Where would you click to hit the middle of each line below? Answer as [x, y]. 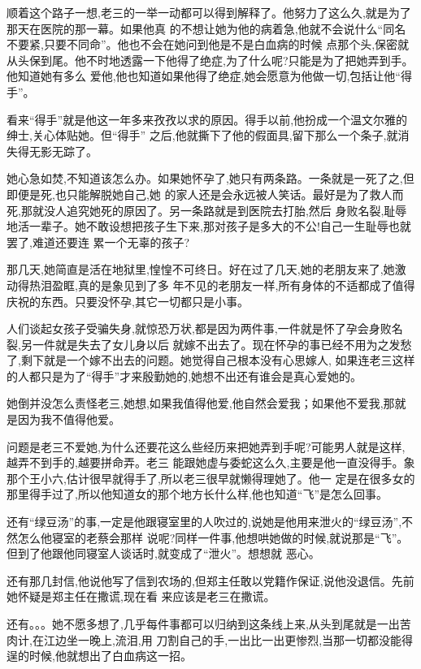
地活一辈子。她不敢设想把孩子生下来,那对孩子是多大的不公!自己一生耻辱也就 [209, 226]
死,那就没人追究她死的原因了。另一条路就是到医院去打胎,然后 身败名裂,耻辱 [207, 210]
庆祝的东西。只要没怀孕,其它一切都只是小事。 [128, 301]
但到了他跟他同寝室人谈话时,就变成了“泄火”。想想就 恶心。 [163, 553]
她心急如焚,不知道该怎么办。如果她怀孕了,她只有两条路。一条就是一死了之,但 [210, 178]
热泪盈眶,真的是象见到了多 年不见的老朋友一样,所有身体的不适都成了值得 [222, 285]
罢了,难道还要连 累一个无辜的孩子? [98, 242]
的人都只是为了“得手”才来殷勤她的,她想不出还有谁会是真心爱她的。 [184, 376]
